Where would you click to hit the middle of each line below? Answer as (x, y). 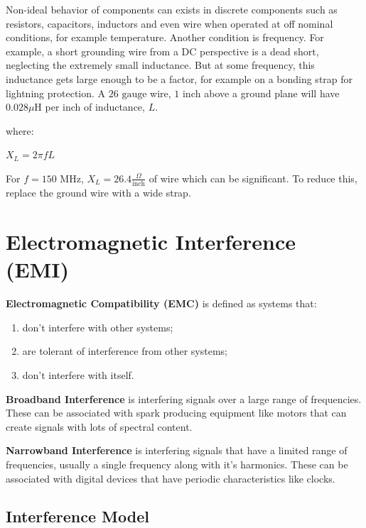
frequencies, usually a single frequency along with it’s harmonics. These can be (177, 464)
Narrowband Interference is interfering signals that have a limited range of (177, 450)
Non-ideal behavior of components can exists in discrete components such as (172, 9)
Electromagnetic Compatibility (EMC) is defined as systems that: (161, 303)
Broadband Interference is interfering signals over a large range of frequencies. (184, 398)
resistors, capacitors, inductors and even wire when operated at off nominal (169, 23)
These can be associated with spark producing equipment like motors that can (176, 413)
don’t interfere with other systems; (98, 327)
